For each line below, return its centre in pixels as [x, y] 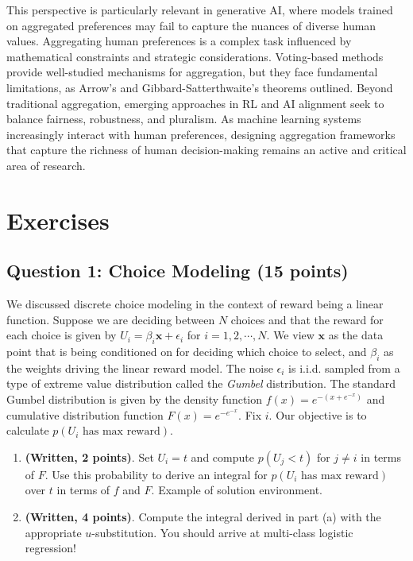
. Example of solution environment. [237, 490]
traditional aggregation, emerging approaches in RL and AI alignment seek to [195, 103]
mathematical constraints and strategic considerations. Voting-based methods [195, 56]
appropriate [53, 532]
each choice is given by [62, 335]
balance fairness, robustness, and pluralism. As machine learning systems [184, 119]
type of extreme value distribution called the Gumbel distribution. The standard [201, 383]
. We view [290, 335]
